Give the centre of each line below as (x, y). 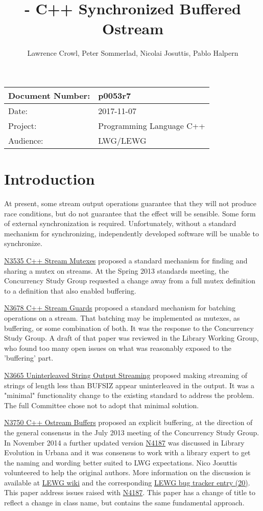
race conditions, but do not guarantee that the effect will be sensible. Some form (130, 213)
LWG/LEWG (122, 140)
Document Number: (49, 95)
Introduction (50, 179)
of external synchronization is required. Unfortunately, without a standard (120, 223)
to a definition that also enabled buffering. (70, 290)
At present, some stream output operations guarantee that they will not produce (130, 203)
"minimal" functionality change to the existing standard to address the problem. (129, 395)
